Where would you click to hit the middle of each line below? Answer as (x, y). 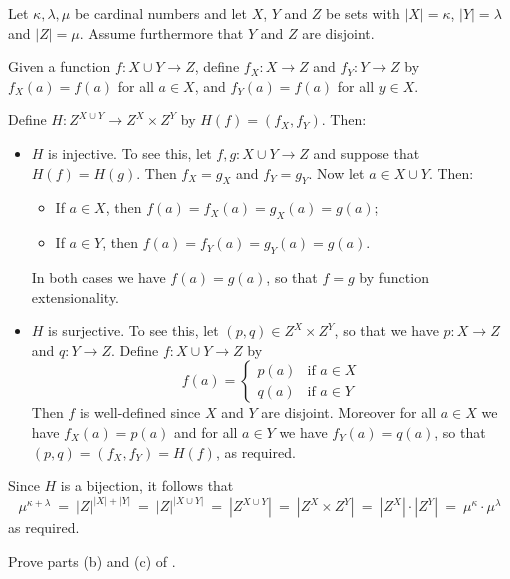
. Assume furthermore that (161, 32)
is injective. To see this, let (130, 152)
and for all (205, 431)
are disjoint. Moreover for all (349, 412)
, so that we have (386, 330)
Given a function (59, 66)
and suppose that (366, 152)
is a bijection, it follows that (147, 485)
